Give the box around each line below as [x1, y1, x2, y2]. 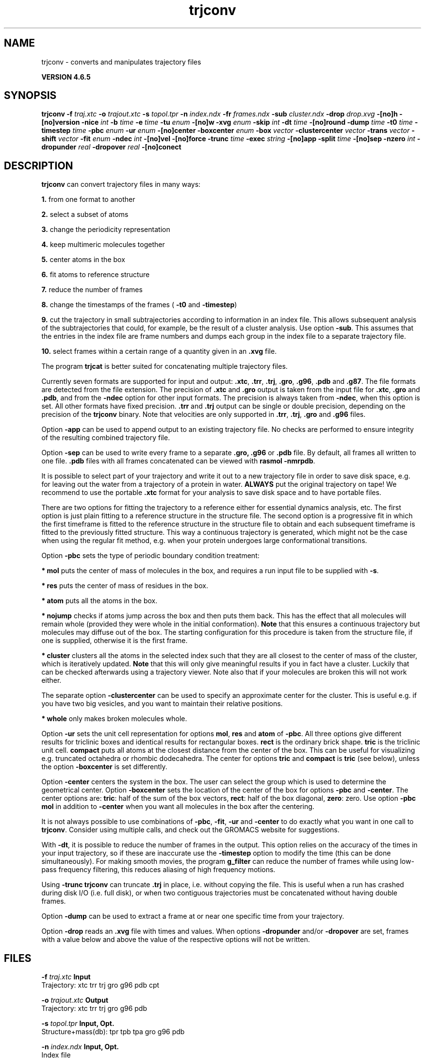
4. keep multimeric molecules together [41, 240, 165, 249]
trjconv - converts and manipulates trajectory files [41, 57, 201, 66]
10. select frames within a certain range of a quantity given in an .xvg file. [41, 347, 277, 356]
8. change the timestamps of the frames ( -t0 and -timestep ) [41, 300, 237, 309]
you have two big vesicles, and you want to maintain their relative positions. [41, 699, 283, 708]
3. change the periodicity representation [41, 225, 170, 234]
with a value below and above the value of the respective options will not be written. [41, 935, 310, 944]
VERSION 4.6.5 [41, 72, 91, 81]
